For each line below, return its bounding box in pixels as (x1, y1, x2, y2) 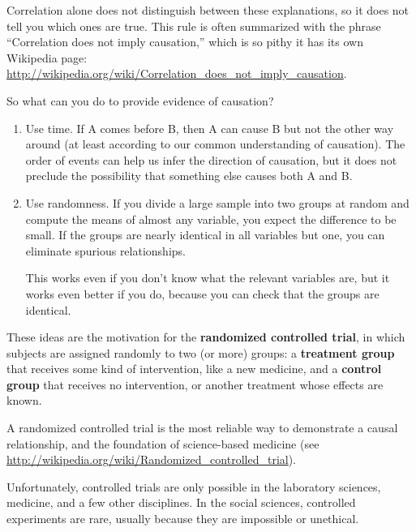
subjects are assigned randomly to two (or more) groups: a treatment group (6, 344, 395, 361)
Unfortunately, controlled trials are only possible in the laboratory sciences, (6, 478, 381, 495)
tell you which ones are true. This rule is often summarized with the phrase (6, 17, 381, 34)
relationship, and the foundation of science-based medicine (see (6, 435, 320, 452)
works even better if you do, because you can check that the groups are (25, 285, 380, 302)
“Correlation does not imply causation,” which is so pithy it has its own (6, 33, 363, 50)
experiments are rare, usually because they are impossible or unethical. (6, 510, 359, 527)
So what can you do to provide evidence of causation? (6, 92, 274, 109)
